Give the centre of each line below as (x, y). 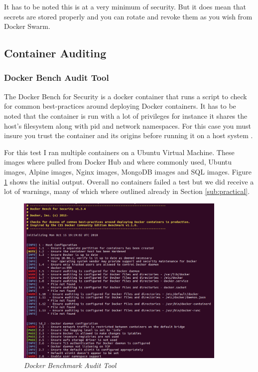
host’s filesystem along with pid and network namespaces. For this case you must (128, 125)
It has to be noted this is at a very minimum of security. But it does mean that (125, 6)
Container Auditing (55, 53)
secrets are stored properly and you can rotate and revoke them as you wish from (128, 16)
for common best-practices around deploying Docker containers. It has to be (120, 106)
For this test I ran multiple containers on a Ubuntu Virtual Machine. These (119, 152)
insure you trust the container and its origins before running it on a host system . (129, 135)
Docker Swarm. (27, 26)
